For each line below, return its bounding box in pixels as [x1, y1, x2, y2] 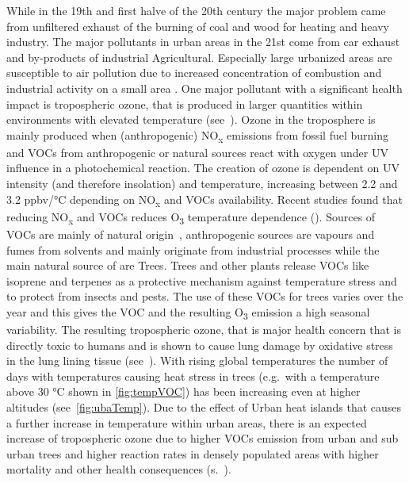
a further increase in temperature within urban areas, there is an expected [6, 414, 367, 431]
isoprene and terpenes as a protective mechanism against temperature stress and [6, 272, 397, 289]
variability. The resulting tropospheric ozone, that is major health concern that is [6, 321, 401, 337]
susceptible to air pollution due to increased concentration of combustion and [6, 64, 382, 81]
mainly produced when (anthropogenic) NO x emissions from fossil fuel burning [6, 126, 388, 145]
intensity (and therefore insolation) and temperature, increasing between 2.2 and [6, 175, 398, 192]
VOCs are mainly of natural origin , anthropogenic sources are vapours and [6, 225, 375, 242]
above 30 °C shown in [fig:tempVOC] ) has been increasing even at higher [6, 383, 361, 400]
